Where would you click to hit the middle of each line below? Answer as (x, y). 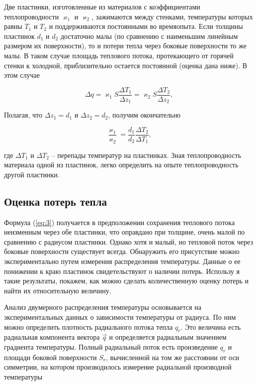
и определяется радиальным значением (168, 337)
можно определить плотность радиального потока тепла (88, 326)
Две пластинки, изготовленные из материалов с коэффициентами (102, 6)
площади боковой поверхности (50, 357)
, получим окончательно (144, 115)
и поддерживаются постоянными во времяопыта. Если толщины (146, 26)
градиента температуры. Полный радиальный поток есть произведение (111, 347)
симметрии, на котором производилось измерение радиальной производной (118, 367)
